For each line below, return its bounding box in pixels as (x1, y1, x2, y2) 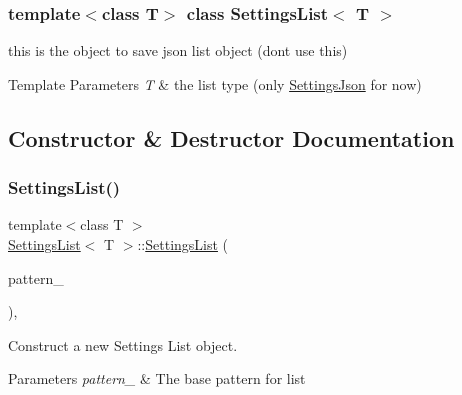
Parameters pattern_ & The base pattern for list (8, 368, 306, 389)
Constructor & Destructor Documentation (8, 122, 455, 153)
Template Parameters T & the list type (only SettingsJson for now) (8, 73, 422, 94)
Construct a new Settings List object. (8, 334, 238, 355)
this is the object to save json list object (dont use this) (8, 40, 348, 61)
